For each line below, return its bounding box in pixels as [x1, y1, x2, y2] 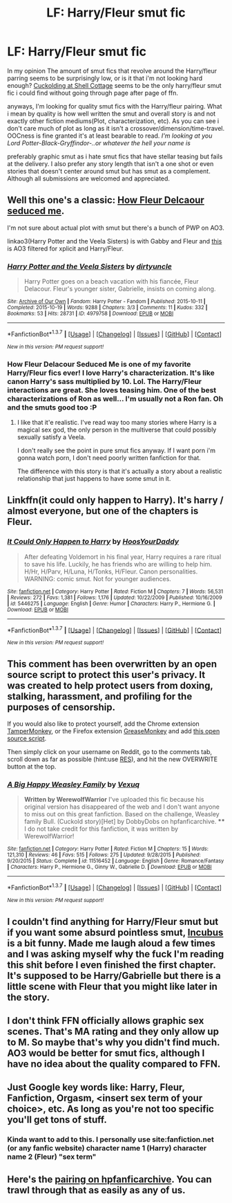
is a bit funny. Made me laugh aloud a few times [7, 937, 215, 949]
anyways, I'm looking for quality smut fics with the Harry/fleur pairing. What [7, 102, 222, 110]
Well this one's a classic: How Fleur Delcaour [7, 194, 205, 206]
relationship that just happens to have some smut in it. [17, 475, 171, 482]
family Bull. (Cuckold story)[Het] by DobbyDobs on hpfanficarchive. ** [23, 818, 226, 826]
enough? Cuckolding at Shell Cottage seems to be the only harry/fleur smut [7, 81, 222, 89]
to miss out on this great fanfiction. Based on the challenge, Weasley [23, 810, 220, 818]
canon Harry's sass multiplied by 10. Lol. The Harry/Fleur [7, 376, 202, 386]
